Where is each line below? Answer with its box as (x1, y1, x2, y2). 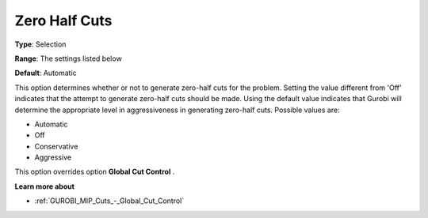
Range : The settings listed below (14, 54, 122, 63)
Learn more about (14, 182, 75, 191)
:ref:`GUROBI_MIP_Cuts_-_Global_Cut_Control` (34, 196, 185, 205)
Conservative (34, 141, 78, 151)
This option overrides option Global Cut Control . (14, 167, 175, 177)
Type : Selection (14, 39, 67, 49)
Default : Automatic (14, 68, 77, 78)
